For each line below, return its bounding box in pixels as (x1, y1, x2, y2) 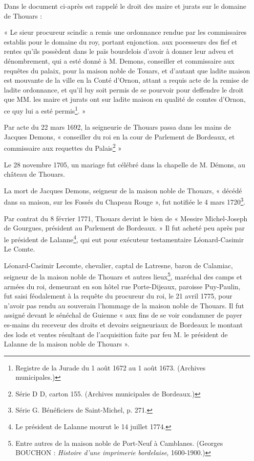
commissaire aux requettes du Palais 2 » (4, 141, 122, 153)
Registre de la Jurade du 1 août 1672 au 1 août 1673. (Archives (15, 362, 206, 372)
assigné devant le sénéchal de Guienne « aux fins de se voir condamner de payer (4, 310, 242, 320)
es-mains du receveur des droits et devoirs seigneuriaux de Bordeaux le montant (4, 319, 243, 329)
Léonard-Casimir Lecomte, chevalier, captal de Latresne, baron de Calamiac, (4, 260, 233, 270)
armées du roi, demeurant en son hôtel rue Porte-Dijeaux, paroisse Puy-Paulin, (4, 281, 240, 291)
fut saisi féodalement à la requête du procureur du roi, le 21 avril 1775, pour (4, 291, 233, 301)
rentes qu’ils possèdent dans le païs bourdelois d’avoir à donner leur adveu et (4, 46, 234, 56)
